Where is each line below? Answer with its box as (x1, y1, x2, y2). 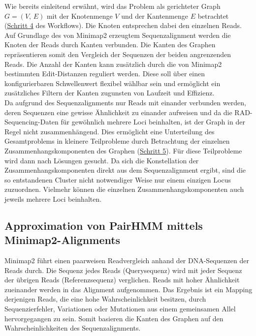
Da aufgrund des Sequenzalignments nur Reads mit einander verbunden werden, (4, 97, 246, 107)
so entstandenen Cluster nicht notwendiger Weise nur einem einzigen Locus (4, 174, 231, 184)
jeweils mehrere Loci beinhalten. (4, 193, 102, 204)
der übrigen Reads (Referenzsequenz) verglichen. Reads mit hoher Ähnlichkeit (4, 275, 240, 285)
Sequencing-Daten (4, 117, 59, 127)
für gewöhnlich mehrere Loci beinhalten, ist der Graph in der (61, 117, 245, 127)
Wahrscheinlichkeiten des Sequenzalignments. (4, 323, 141, 333)
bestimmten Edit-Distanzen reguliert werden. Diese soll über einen (4, 68, 205, 79)
